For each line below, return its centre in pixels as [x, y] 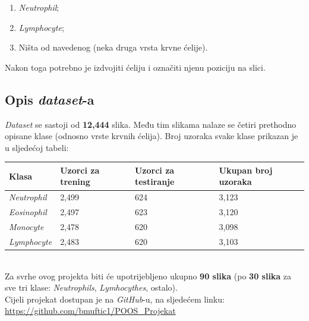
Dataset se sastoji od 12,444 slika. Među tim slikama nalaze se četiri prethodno [151, 124]
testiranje [154, 182]
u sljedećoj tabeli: [37, 147]
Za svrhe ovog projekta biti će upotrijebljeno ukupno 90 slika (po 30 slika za [148, 276]
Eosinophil [28, 212]
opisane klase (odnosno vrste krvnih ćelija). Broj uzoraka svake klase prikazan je [152, 136]
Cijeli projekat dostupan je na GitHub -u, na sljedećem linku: [115, 299]
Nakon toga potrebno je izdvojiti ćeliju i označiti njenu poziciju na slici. [135, 67]
